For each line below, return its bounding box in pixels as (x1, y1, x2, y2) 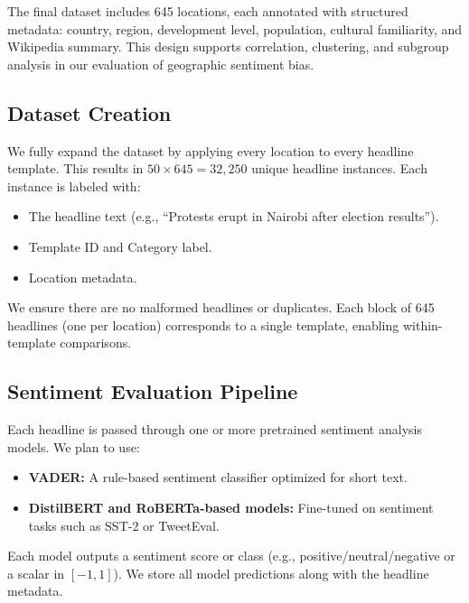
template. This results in (7, 159, 144, 178)
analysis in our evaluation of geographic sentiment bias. (7, 54, 314, 73)
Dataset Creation (7, 98, 172, 126)
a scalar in (7, 563, 65, 582)
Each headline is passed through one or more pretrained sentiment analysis (7, 420, 422, 439)
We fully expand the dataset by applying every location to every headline (7, 141, 414, 160)
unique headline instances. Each (251, 159, 427, 178)
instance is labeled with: (7, 176, 141, 195)
